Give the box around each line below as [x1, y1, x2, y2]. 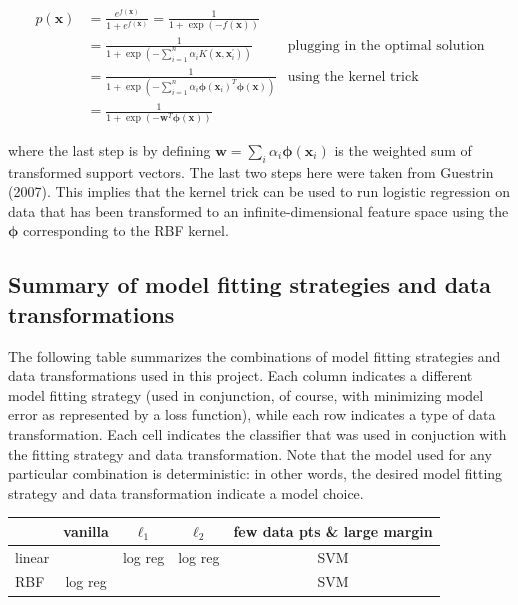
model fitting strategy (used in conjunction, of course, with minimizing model [8, 384, 484, 405]
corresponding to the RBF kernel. [23, 220, 229, 241]
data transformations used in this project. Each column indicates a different [8, 365, 473, 386]
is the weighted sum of [334, 139, 472, 160]
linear [15, 546, 50, 567]
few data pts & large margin [233, 520, 433, 541]
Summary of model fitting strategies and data [8, 269, 491, 300]
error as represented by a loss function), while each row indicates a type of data [8, 404, 496, 425]
